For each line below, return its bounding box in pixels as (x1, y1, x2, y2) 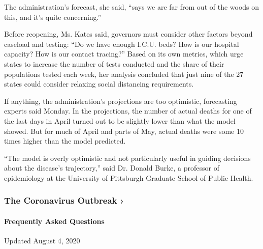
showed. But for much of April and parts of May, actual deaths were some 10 (4, 125, 244, 136)
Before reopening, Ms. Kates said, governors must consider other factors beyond (4, 29, 253, 39)
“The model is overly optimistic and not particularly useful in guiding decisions (4, 152, 251, 163)
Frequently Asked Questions (4, 215, 105, 226)
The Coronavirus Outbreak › (4, 194, 124, 207)
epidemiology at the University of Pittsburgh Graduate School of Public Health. (4, 172, 253, 183)
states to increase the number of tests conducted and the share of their (4, 58, 224, 69)
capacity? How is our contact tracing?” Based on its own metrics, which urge (4, 48, 244, 59)
